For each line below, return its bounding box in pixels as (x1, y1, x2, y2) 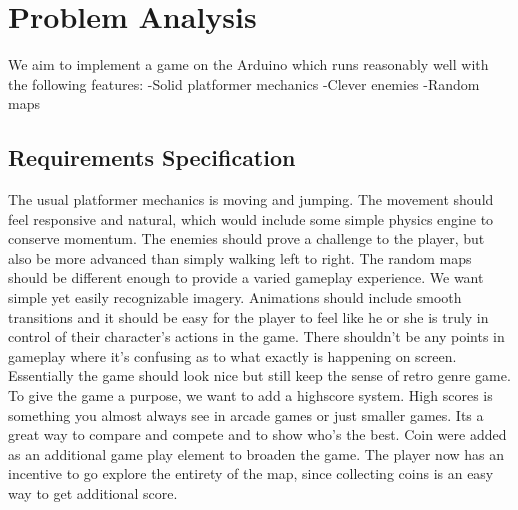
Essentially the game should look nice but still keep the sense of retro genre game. (8, 365, 511, 386)
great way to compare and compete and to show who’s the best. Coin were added (8, 424, 507, 445)
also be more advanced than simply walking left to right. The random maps (8, 247, 472, 268)
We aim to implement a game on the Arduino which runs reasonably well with (8, 54, 489, 75)
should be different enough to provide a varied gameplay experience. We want (8, 267, 484, 288)
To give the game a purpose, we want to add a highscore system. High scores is (8, 385, 493, 406)
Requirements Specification (8, 142, 296, 173)
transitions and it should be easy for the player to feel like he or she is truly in (8, 306, 489, 327)
